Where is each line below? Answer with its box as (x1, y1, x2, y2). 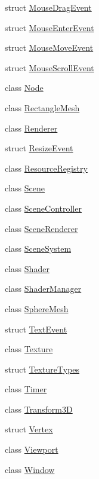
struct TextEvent (5, 322, 67, 335)
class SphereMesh (5, 302, 69, 315)
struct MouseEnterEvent (5, 21, 94, 33)
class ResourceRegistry (5, 161, 88, 174)
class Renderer (5, 121, 58, 134)
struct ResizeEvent (5, 142, 73, 154)
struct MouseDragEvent (5, 1, 92, 13)
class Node (5, 81, 44, 94)
